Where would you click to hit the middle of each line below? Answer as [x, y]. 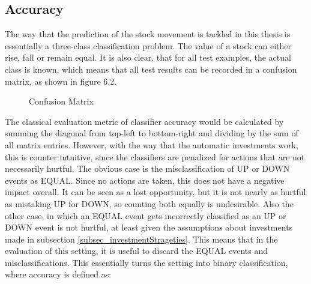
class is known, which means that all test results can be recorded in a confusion [151, 69]
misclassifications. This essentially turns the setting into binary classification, [146, 262]
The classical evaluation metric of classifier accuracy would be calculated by [144, 121]
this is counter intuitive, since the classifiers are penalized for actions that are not [155, 156]
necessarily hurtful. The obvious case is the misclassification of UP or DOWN [147, 168]
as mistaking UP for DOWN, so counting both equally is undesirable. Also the [149, 203]
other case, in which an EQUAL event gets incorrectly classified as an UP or [146, 215]
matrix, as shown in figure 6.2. [61, 81]
